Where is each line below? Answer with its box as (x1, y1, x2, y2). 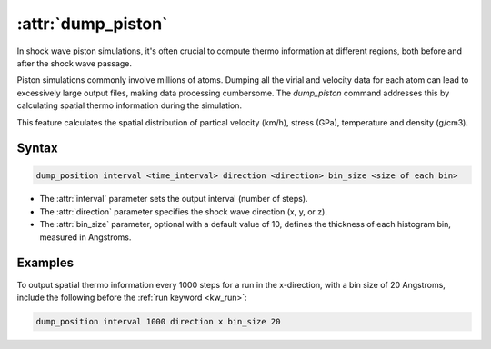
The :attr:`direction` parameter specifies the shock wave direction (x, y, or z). (39, 205, 327, 217)
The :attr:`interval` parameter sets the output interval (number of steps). (39, 194, 308, 204)
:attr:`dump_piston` (16, 14, 168, 34)
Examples (16, 255, 75, 271)
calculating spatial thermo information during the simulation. (16, 100, 243, 111)
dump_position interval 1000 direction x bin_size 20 (35, 316, 281, 326)
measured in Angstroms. (39, 232, 132, 243)
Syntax (16, 141, 58, 156)
